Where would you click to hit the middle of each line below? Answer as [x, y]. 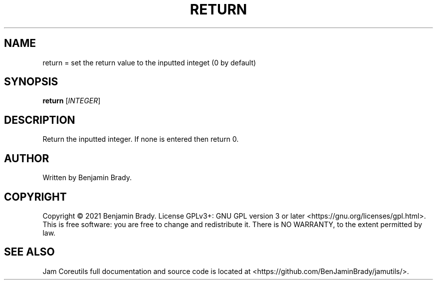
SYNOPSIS [31, 82]
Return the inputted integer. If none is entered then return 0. [141, 139]
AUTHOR [27, 158]
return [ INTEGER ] [72, 101]
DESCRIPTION [40, 120]
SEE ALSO [29, 252]
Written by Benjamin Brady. [87, 178]
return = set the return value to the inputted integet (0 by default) [149, 62]
